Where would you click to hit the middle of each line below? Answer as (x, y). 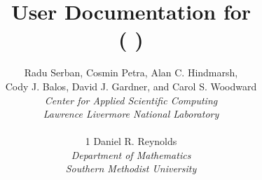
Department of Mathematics (131, 154)
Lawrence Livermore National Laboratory (131, 114)
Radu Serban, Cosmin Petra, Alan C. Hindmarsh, (131, 72)
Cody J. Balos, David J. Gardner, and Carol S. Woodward (131, 86)
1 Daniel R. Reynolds (131, 141)
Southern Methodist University (131, 168)
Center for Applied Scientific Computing (131, 100)
